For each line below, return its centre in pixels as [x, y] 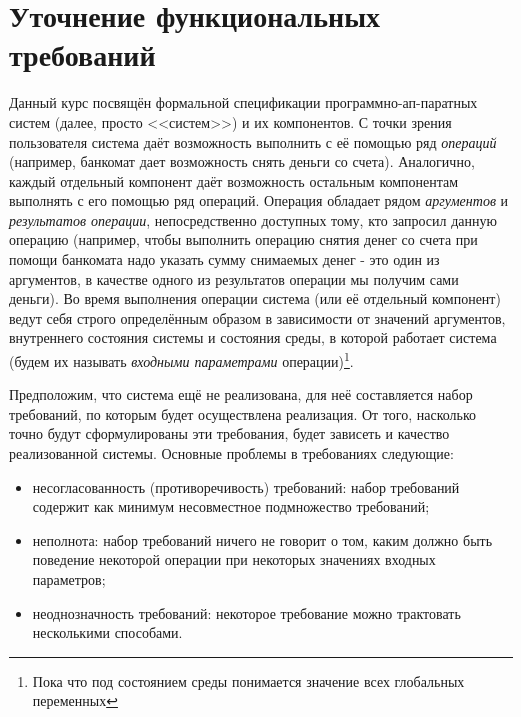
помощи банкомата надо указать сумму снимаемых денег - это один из [224, 259]
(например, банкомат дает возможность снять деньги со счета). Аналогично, [242, 161]
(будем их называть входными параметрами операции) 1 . [181, 359]
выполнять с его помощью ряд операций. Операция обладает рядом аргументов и [259, 200]
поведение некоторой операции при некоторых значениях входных [234, 559]
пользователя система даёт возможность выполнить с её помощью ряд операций [253, 141]
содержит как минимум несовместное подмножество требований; [231, 506]
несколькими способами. [107, 632]
